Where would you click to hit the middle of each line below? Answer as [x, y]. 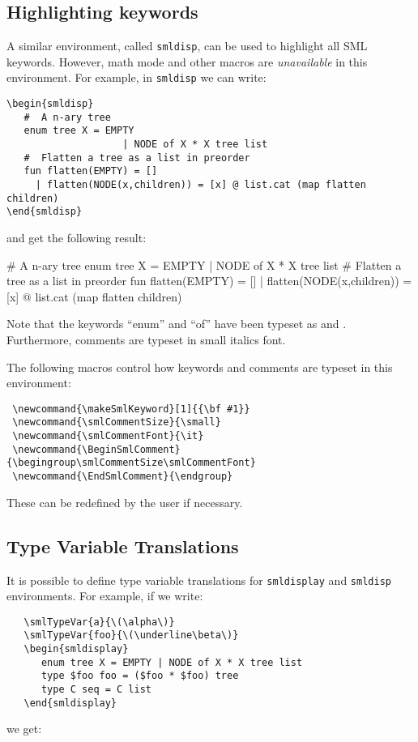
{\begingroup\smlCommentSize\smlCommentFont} [131, 463]
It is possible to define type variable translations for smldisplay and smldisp [199, 580]
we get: [24, 729]
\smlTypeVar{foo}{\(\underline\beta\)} [131, 635]
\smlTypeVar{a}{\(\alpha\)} [99, 622]
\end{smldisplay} [70, 703]
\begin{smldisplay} [76, 649]
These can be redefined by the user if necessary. [125, 502]
